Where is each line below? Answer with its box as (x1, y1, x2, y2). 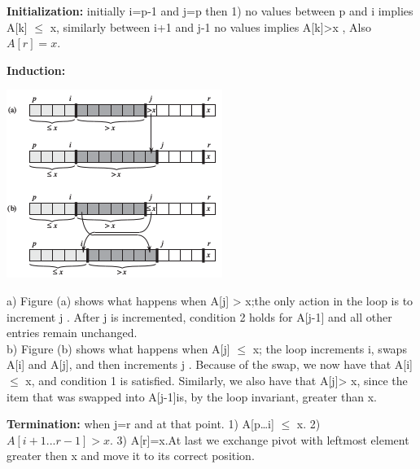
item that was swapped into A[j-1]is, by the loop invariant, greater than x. (7, 388, 377, 405)
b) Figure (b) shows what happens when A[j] (7, 340, 230, 357)
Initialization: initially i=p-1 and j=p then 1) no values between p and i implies (7, 2, 413, 19)
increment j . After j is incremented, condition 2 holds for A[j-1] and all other (7, 308, 392, 325)
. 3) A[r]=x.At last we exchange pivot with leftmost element (109, 431, 409, 448)
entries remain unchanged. (7, 324, 138, 341)
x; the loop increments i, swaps (252, 340, 407, 357)
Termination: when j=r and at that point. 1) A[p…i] (7, 415, 274, 432)
